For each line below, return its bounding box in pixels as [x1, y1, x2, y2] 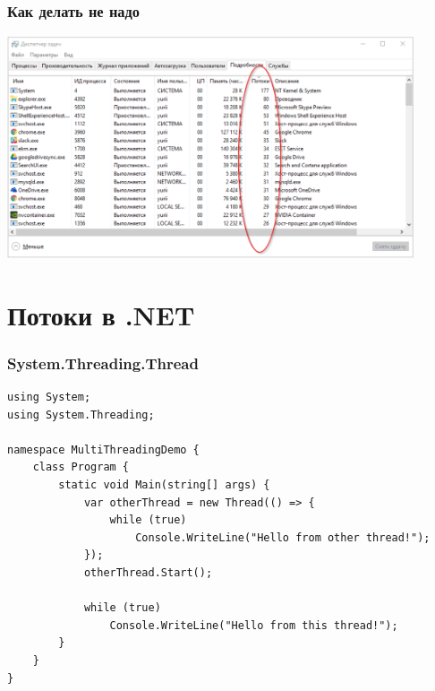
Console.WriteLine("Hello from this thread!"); [109, 618, 398, 632]
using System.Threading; [7, 408, 155, 421]
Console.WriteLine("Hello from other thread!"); [135, 531, 431, 544]
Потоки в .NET [7, 296, 195, 333]
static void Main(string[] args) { [58, 478, 270, 491]
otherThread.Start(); [83, 566, 213, 579]
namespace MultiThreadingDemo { [7, 443, 200, 456]
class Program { [32, 461, 130, 474]
